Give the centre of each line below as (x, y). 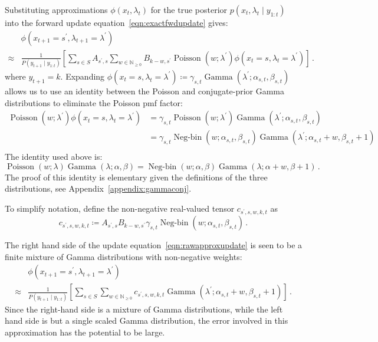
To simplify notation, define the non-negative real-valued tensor (120, 208)
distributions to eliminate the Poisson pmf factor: (94, 102)
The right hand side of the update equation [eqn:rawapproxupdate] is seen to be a (154, 245)
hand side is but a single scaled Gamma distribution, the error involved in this (147, 320)
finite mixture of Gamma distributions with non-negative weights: (124, 256)
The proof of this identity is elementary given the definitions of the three (136, 177)
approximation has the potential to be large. (85, 332)
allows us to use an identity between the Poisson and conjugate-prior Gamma (145, 91)
